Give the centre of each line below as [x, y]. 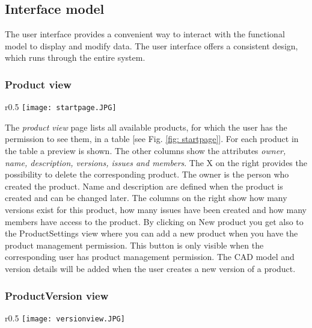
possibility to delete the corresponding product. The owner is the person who [147, 174]
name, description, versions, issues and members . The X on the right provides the [156, 162]
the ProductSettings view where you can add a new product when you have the [151, 233]
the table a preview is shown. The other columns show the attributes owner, [145, 151]
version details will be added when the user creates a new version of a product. [150, 268]
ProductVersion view [57, 295]
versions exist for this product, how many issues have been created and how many [156, 210]
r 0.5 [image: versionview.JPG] [65, 317]
